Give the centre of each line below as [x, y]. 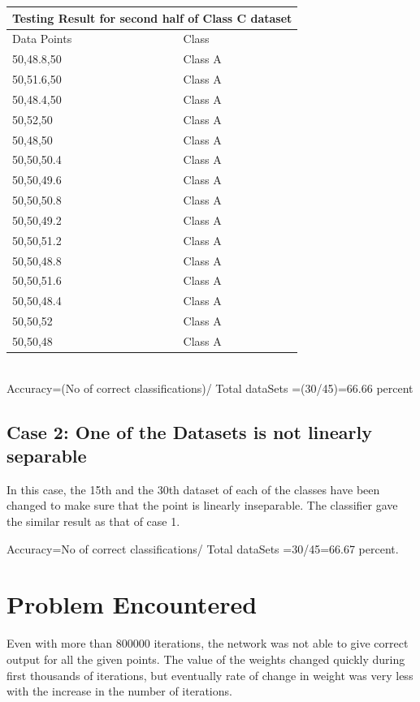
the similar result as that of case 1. [93, 521]
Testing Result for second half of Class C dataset [152, 17]
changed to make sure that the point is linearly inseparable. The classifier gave [202, 505]
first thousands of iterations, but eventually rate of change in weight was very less [210, 675]
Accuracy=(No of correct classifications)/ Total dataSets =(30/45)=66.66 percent [210, 388]
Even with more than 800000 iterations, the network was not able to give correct [208, 643]
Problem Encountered [132, 604]
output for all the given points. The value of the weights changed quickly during [206, 659]
